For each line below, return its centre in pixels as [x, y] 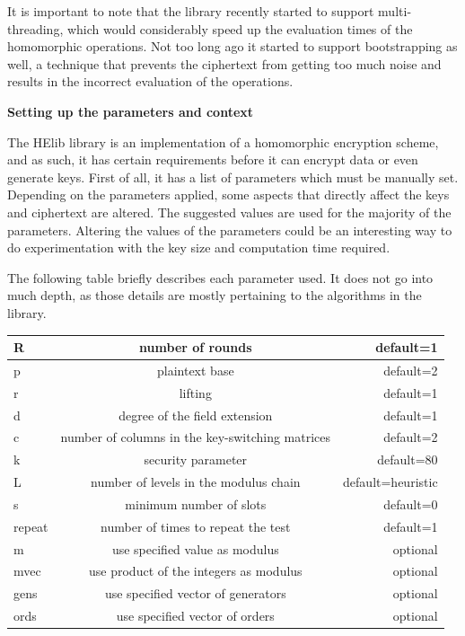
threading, [35, 28]
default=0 [411, 503]
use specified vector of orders [195, 616]
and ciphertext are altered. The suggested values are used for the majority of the [229, 212]
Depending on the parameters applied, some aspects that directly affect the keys [228, 194]
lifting [195, 392]
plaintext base [195, 370]
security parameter [196, 459]
